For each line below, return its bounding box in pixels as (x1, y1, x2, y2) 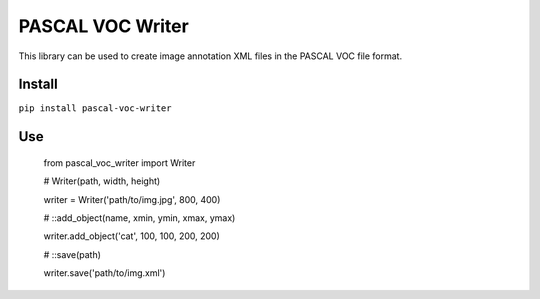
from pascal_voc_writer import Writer (43, 156, 196, 169)
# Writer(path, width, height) (43, 175, 161, 187)
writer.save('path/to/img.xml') (43, 267, 166, 279)
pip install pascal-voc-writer (18, 103, 172, 114)
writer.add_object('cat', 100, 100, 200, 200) (43, 230, 220, 242)
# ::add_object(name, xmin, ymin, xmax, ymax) (43, 212, 236, 224)
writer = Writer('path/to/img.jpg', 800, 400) (43, 193, 221, 205)
